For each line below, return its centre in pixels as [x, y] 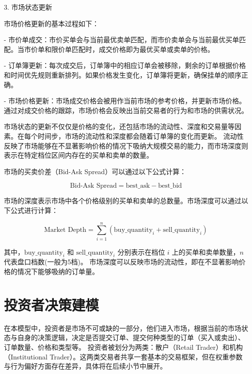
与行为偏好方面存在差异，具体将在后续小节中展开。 [85, 366]
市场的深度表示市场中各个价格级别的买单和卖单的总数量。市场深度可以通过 [123, 201]
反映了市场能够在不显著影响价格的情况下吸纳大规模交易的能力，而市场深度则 [126, 145]
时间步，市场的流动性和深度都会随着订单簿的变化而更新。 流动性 [141, 136]
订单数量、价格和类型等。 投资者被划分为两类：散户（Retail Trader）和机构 [123, 347]
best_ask [138, 186]
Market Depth [65, 230]
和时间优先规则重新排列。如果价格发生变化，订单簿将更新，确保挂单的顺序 [123, 74]
